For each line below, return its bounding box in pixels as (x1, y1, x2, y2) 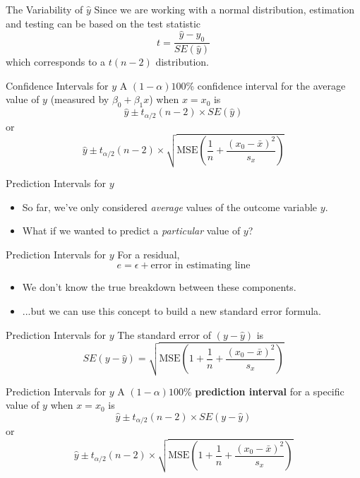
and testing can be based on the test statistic (6, 16, 201, 30)
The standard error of (117, 327, 212, 342)
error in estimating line (150, 261, 251, 271)
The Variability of (6, 2, 83, 16)
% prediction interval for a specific (183, 383, 344, 398)
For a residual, (117, 246, 180, 261)
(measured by (50, 92, 109, 107)
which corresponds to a (6, 54, 106, 69)
